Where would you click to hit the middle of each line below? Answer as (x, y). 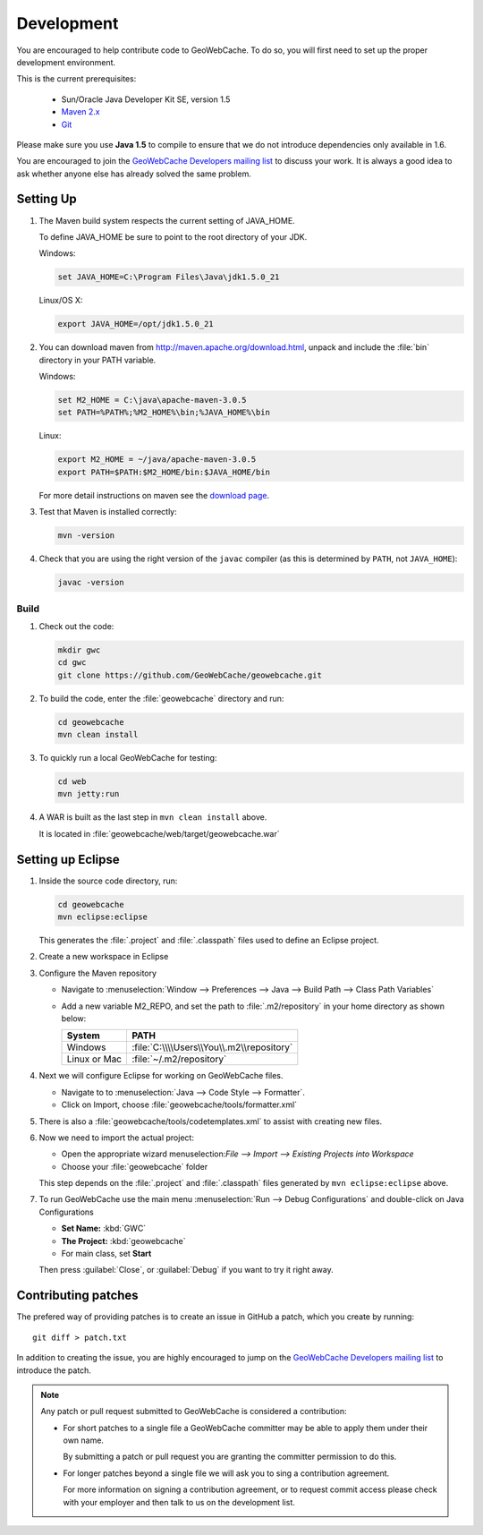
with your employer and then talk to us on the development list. (179, 1502)
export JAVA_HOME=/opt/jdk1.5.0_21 (136, 324)
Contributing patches (77, 1296)
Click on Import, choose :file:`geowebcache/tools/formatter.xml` (179, 1104)
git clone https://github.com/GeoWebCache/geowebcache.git (190, 675)
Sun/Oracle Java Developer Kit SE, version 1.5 (146, 99)
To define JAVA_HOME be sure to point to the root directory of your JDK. (173, 236)
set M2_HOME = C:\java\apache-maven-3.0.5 (152, 400)
